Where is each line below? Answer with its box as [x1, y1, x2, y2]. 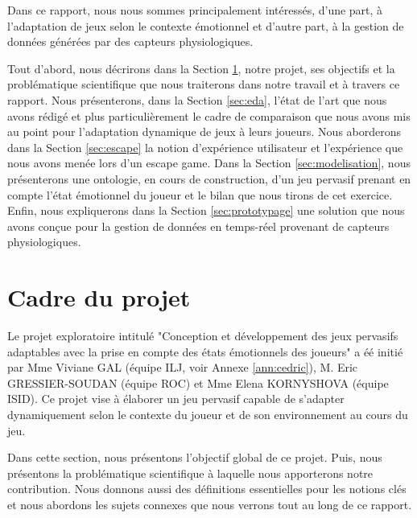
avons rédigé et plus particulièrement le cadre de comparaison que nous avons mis [7, 107, 411, 124]
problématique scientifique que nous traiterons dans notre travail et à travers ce [7, 76, 400, 92]
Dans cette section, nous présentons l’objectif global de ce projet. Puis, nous [7, 449, 382, 466]
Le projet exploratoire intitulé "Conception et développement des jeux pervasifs [7, 327, 398, 344]
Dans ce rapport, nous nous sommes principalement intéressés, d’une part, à [7, 2, 383, 18]
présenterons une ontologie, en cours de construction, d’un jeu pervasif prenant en [7, 170, 411, 187]
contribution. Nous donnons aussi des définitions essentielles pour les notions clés [7, 480, 407, 497]
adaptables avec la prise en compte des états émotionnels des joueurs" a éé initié [7, 343, 403, 360]
